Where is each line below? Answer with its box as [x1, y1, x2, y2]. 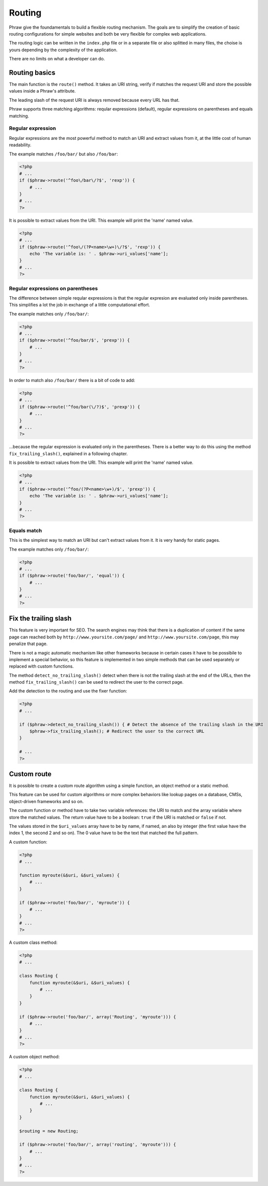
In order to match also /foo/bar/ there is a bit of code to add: [9, 377, 135, 383]
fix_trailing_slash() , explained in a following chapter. [9, 451, 128, 457]
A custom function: [9, 839, 47, 845]
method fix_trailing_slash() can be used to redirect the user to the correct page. [9, 679, 184, 685]
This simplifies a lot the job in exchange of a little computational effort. [9, 302, 151, 308]
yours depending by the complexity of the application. [9, 47, 118, 53]
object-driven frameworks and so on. [9, 798, 84, 804]
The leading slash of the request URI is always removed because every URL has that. [9, 97, 180, 103]
